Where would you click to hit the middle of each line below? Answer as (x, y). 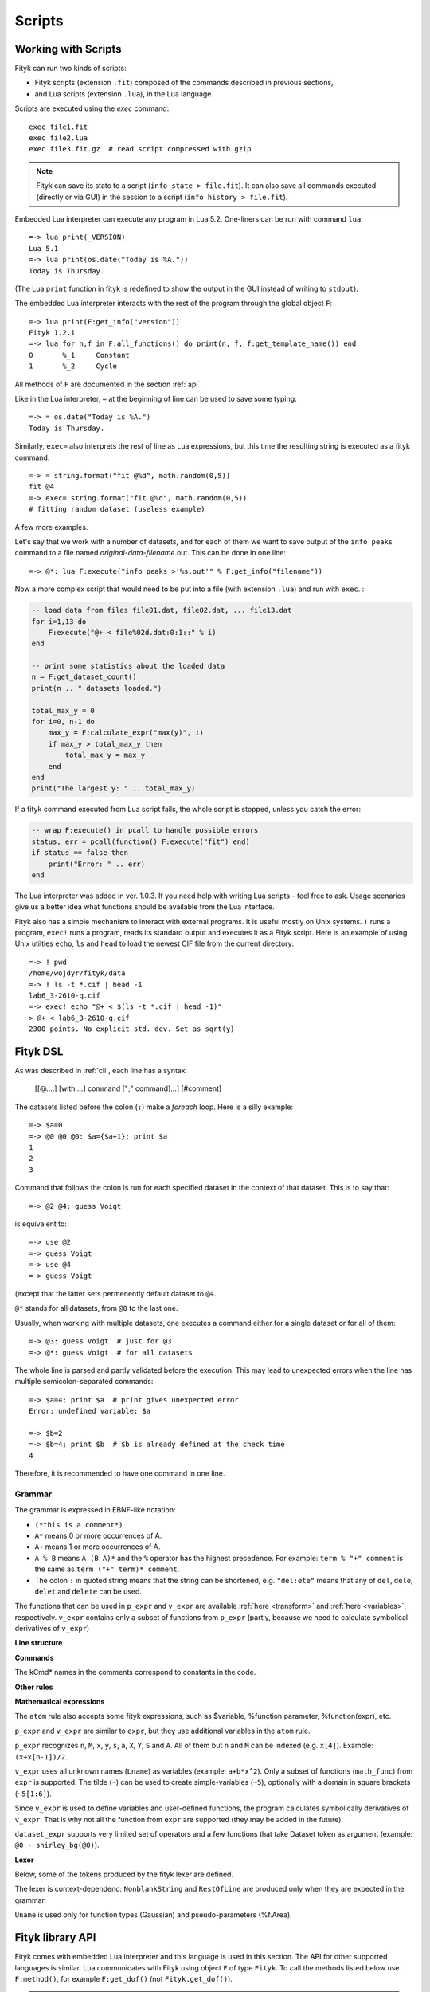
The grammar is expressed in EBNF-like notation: (95, 1510)
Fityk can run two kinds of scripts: (70, 69)
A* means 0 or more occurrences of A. (98, 1535)
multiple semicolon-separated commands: (84, 1382)
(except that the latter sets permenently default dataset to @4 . (115, 1293)
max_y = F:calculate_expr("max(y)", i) (126, 733)
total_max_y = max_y (105, 755)
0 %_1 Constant (80, 355)
